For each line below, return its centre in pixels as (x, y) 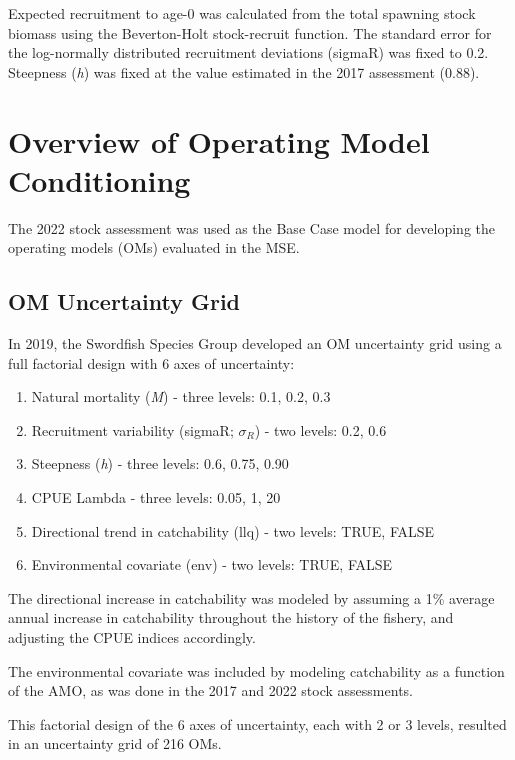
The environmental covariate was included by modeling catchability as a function (256, 670)
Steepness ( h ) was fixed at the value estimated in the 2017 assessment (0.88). (244, 71)
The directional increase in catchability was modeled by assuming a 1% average (251, 597)
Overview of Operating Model (219, 140)
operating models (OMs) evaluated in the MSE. (154, 247)
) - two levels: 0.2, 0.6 (320, 429)
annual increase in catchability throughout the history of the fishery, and (231, 617)
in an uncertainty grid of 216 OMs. (115, 743)
